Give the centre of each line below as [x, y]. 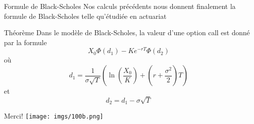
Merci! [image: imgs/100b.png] [54, 116]
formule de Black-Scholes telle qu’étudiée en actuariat [85, 16]
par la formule [25, 42]
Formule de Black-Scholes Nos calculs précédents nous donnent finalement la [120, 6]
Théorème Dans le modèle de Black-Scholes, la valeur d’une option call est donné [127, 32]
